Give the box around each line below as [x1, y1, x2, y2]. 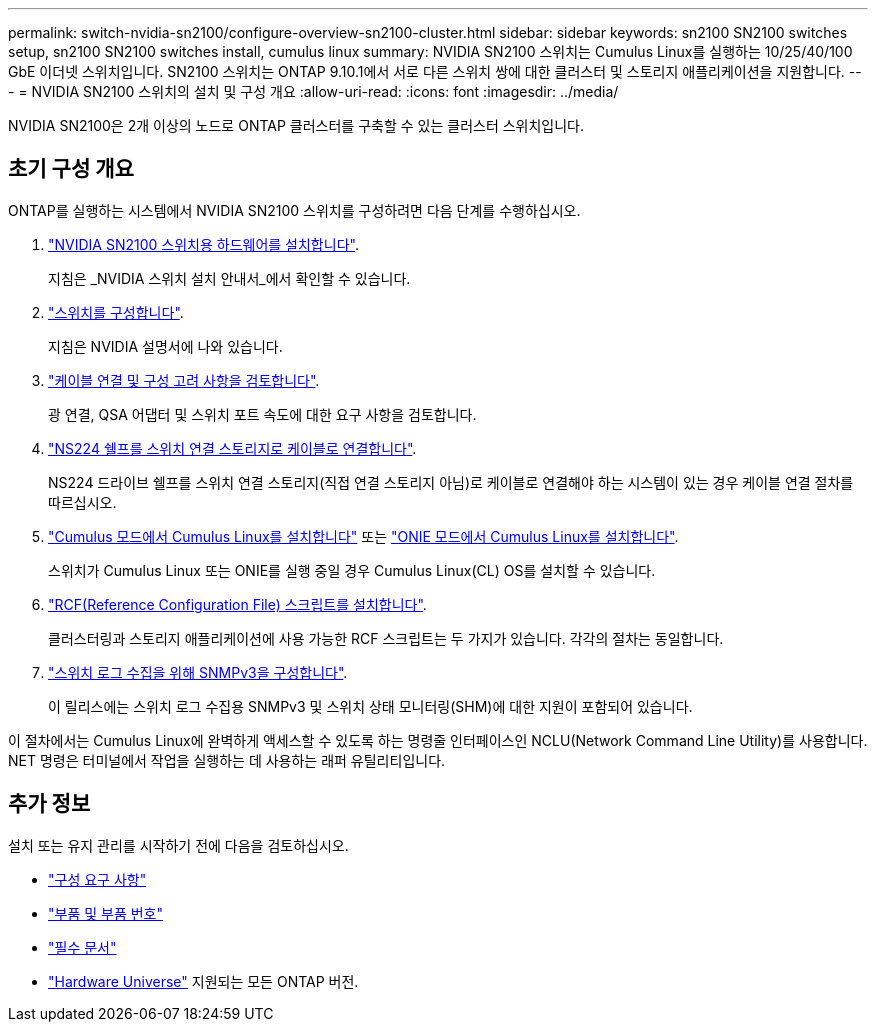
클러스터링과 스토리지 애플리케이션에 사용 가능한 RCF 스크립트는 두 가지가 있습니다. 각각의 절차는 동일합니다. [48, 629, 724, 647]
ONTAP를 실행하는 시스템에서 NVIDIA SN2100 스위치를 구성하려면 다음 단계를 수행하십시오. [8, 201, 581, 219]
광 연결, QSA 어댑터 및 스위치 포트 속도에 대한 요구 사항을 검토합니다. [48, 405, 477, 423]
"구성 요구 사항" [48, 870, 147, 888]
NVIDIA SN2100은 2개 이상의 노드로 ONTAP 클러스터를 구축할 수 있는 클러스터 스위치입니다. [8, 117, 585, 134]
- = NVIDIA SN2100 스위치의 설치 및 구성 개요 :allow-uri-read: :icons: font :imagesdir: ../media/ [8, 83, 619, 100]
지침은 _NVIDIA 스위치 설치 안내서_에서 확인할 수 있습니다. [48, 269, 411, 287]
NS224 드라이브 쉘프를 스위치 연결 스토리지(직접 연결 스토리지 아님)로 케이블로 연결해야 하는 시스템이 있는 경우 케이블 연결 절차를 [48, 473, 854, 491]
